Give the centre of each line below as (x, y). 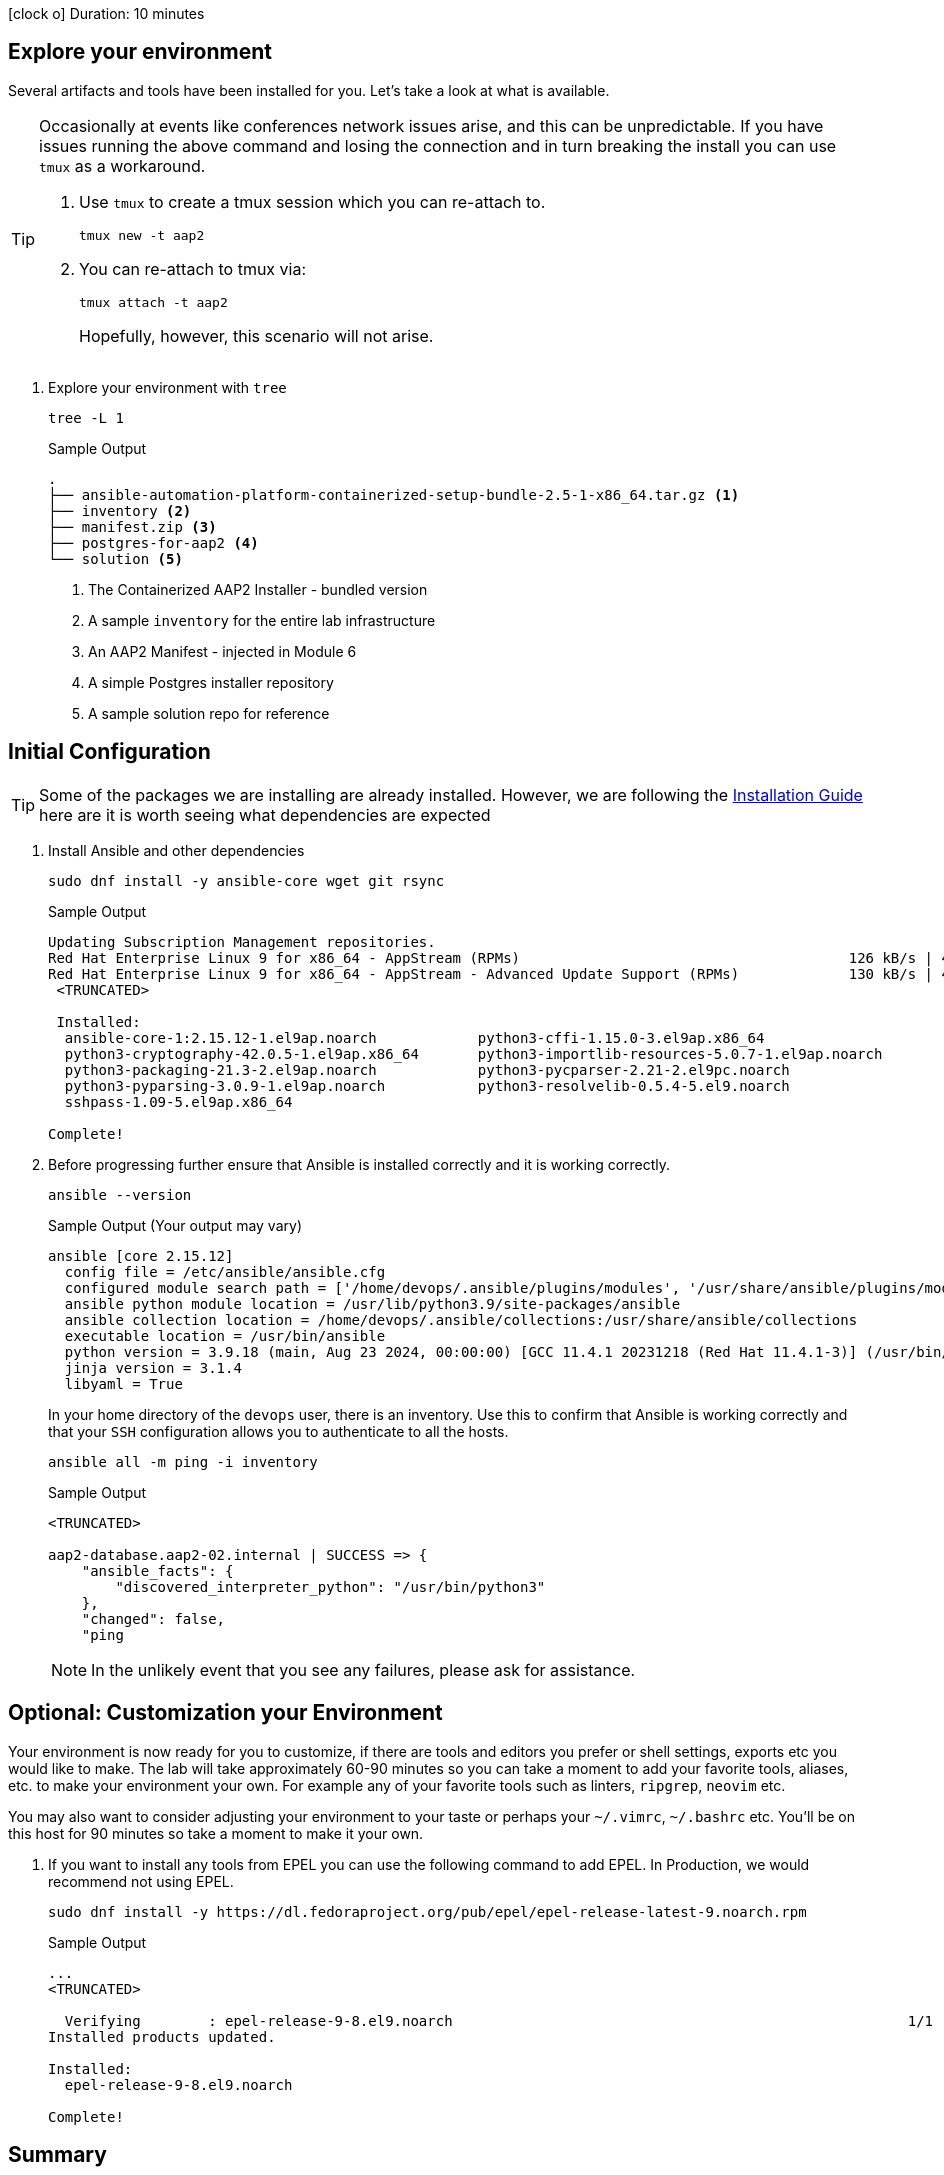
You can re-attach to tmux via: (193, 268)
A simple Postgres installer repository (211, 682)
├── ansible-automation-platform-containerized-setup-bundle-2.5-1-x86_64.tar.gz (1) (394, 494)
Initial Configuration (109, 752)
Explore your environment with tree (167, 387)
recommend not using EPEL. (141, 1881)
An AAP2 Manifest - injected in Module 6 (222, 651)
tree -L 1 (86, 417)
